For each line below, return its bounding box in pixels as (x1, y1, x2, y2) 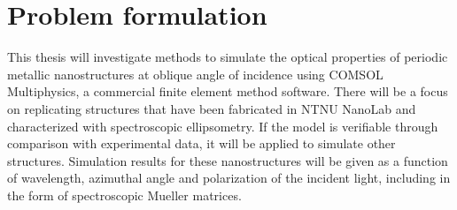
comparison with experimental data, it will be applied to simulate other (7, 134, 396, 153)
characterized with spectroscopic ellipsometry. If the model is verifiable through (7, 116, 438, 135)
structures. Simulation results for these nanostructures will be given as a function (7, 151, 448, 169)
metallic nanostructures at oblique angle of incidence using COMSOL (7, 64, 383, 83)
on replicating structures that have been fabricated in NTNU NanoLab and (7, 99, 416, 117)
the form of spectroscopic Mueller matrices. (7, 185, 242, 204)
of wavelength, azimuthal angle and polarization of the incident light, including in (7, 169, 451, 187)
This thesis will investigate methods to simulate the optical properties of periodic (7, 48, 448, 66)
